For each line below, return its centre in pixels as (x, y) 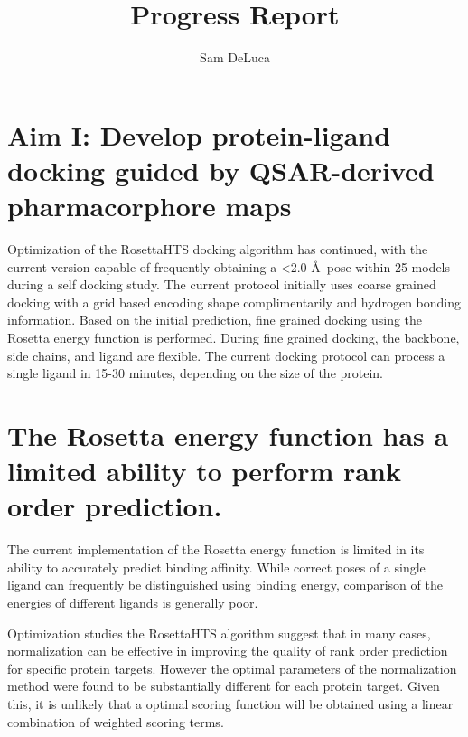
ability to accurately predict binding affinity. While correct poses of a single (216, 567)
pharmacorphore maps (150, 206)
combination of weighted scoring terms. (116, 721)
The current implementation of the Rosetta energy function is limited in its (216, 549)
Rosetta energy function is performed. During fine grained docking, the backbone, (234, 337)
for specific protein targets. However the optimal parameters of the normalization (232, 668)
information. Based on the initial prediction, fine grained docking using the (215, 320)
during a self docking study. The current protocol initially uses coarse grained (222, 284)
